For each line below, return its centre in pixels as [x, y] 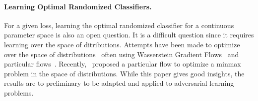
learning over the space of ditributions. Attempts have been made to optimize [122, 44]
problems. [19, 92]
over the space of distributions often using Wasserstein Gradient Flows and [122, 54]
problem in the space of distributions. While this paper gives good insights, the [124, 73]
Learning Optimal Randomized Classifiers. [78, 6]
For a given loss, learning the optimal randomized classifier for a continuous [119, 25]
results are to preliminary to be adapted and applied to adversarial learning [119, 83]
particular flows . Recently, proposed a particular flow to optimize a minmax [123, 64]
